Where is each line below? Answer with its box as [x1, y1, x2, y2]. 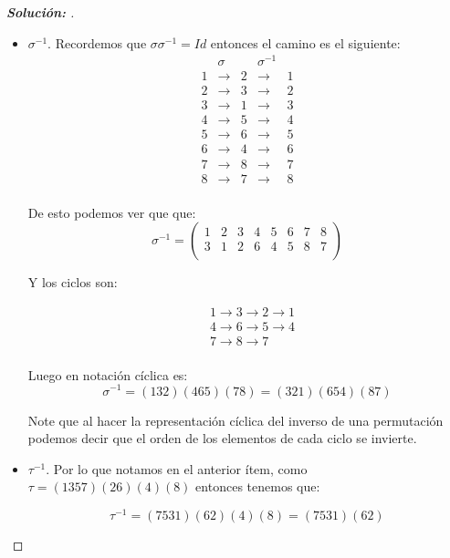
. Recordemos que [47, 33, 147, 52]
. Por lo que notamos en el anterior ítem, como [46, 459, 308, 478]
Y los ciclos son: [27, 273, 118, 292]
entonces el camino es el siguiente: [210, 33, 401, 52]
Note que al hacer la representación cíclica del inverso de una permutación [27, 410, 444, 429]
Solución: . [6, 3, 75, 21]
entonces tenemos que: [195, 477, 320, 496]
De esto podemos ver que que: [27, 202, 196, 222]
